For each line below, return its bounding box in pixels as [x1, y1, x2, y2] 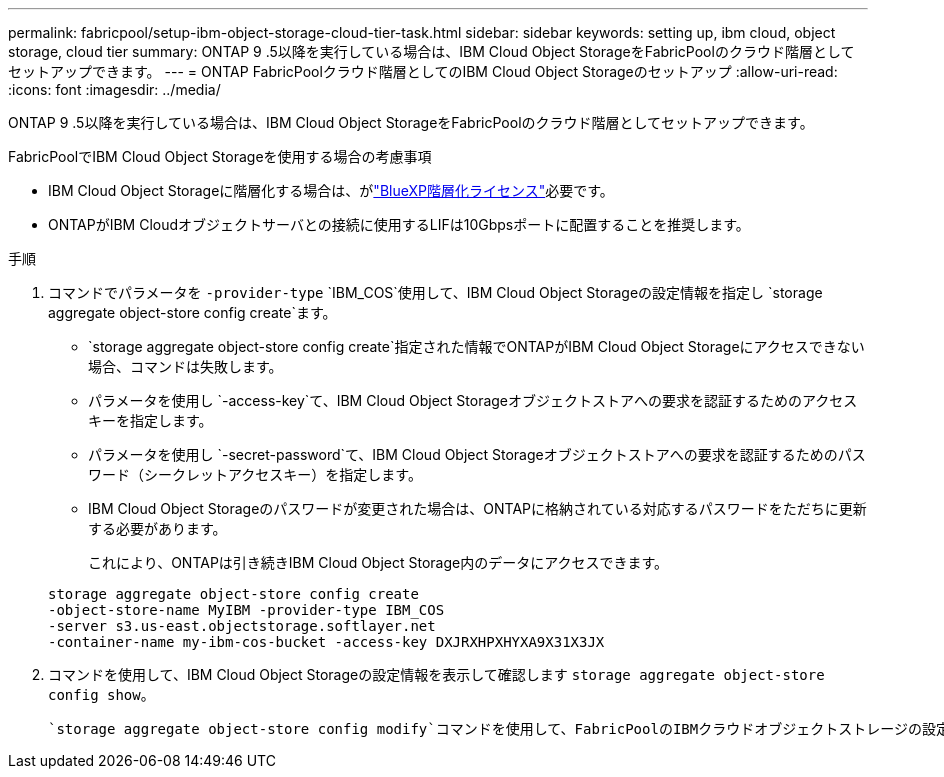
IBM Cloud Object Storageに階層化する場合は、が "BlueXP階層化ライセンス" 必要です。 [48, 182, 614, 199]
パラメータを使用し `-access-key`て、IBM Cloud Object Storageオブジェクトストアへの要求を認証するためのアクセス [88, 392, 858, 409]
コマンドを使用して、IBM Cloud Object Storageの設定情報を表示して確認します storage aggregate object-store [48, 666, 825, 683]
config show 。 [48, 686, 155, 703]
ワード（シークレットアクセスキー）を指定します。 [88, 466, 422, 483]
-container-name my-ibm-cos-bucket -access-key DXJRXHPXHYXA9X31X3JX [48, 634, 605, 650]
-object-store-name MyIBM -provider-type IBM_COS [48, 602, 445, 618]
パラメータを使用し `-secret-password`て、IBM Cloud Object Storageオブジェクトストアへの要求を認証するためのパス [88, 446, 866, 463]
